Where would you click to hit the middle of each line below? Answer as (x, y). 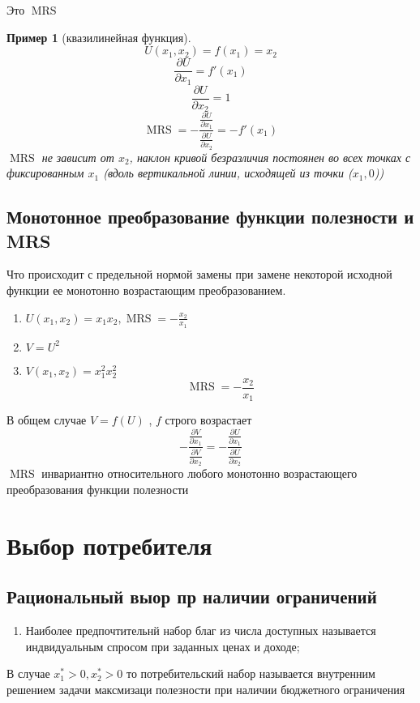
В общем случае (47, 420)
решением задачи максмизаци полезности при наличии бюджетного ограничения (206, 689)
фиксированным (45, 173)
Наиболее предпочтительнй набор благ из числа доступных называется (201, 631)
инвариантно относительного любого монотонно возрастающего (199, 473)
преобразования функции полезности (98, 489)
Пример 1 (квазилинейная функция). (99, 37)
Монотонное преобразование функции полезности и (210, 217)
